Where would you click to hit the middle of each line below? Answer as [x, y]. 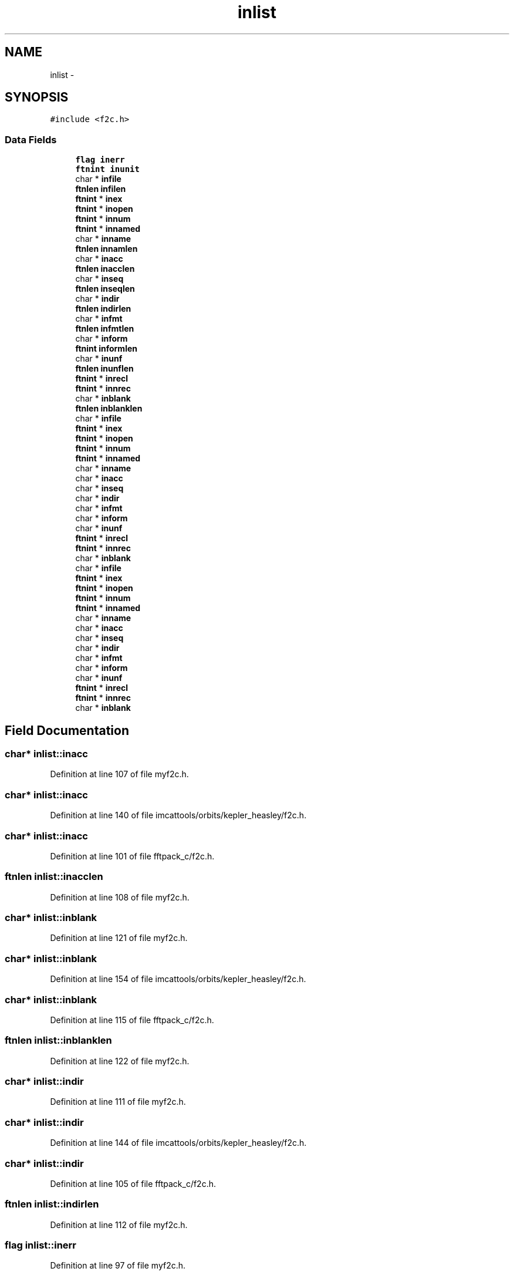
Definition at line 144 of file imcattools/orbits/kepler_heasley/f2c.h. [178, 1143]
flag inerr [100, 160]
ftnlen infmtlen [105, 329]
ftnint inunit [107, 169]
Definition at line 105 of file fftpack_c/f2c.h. [133, 1183]
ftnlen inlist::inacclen [54, 877]
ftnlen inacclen [105, 269]
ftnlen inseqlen [105, 289]
